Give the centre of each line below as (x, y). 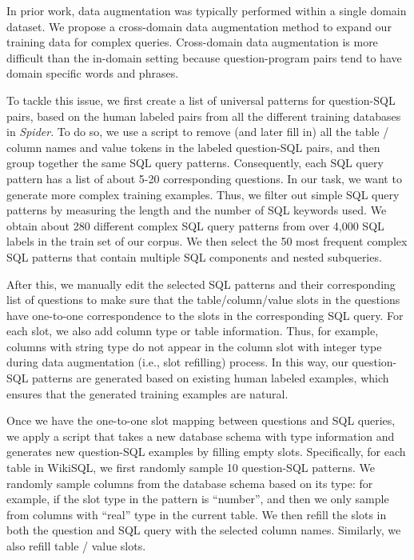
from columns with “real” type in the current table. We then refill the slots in (197, 514)
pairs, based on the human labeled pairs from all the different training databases (204, 116)
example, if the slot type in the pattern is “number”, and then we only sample (198, 499)
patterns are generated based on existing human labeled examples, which (211, 378)
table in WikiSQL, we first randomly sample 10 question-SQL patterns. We (191, 468)
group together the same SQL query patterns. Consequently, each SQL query (195, 163)
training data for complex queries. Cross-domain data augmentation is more (192, 42)
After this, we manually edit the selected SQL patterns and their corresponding (201, 284)
